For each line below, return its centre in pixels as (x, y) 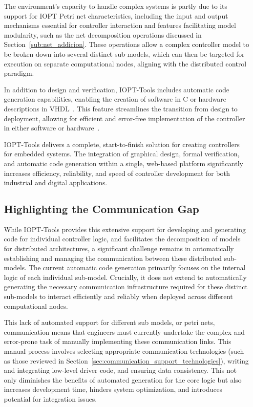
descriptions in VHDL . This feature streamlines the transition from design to (121, 108)
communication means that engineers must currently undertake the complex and (125, 332)
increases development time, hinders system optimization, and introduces (113, 389)
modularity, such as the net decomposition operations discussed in (103, 34)
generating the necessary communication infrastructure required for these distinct (126, 287)
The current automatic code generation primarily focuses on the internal (137, 268)
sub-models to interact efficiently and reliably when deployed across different (118, 296)
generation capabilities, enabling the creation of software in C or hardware (115, 99)
